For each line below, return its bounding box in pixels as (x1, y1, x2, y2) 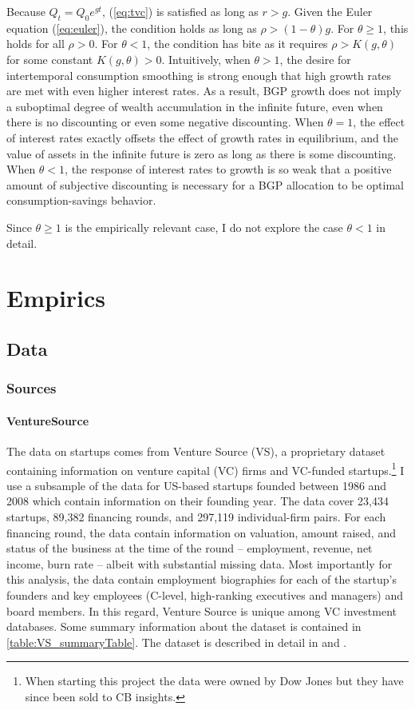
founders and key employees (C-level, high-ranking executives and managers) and (6, 586, 404, 603)
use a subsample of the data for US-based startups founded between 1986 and (6, 477, 387, 493)
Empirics (6, 281, 106, 314)
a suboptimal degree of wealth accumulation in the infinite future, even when (6, 98, 383, 114)
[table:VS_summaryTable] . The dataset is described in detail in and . (6, 633, 347, 650)
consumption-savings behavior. (6, 192, 156, 209)
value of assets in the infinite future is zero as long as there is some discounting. (6, 145, 397, 162)
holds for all (6, 35, 65, 52)
